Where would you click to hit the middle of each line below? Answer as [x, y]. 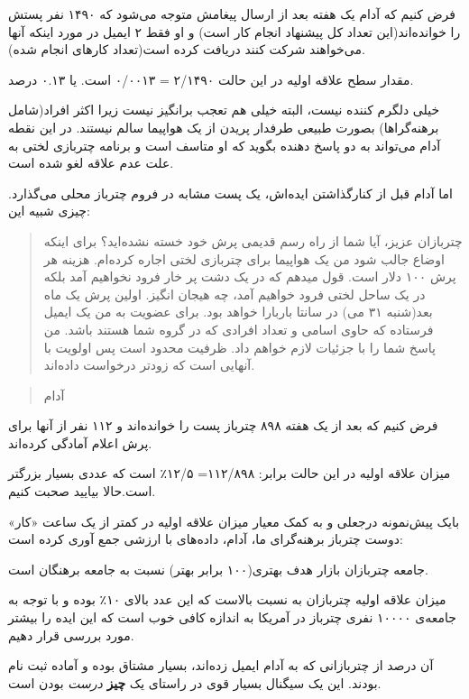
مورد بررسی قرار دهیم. [71, 635]
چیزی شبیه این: [49, 211]
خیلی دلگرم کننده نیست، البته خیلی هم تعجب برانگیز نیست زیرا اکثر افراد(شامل [224, 110]
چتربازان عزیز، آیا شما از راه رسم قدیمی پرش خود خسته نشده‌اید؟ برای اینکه [253, 240]
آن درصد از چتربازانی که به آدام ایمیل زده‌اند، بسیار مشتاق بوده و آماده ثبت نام [221, 665]
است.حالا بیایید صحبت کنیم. [82, 491]
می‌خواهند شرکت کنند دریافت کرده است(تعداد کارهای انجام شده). [187, 49]
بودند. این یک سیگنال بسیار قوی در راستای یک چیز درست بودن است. [195, 682]
